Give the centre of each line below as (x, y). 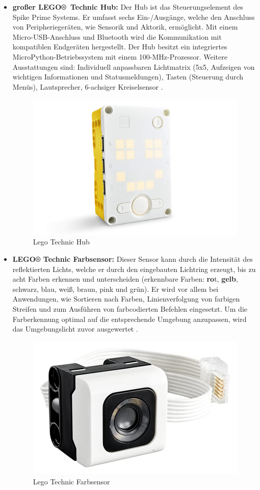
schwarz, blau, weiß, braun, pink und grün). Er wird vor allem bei (115, 289)
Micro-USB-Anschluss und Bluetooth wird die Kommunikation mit (117, 36)
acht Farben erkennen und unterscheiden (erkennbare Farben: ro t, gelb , (125, 279)
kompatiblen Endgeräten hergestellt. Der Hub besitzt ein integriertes (120, 47)
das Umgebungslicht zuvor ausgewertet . (75, 329)
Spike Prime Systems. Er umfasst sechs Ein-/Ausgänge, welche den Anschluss (134, 17)
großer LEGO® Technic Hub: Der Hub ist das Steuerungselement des (128, 7)
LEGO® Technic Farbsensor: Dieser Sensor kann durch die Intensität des (133, 259)
